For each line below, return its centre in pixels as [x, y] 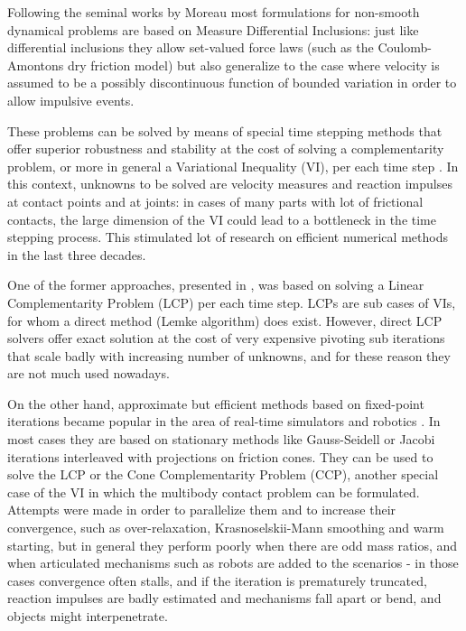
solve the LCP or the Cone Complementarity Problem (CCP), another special [223, 474]
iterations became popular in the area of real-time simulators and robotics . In [224, 421]
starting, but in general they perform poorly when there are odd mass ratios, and [233, 545]
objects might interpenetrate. [88, 616]
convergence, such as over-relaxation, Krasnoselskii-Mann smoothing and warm [226, 528]
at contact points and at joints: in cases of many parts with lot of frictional [215, 201]
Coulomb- [405, 47]
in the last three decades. [77, 254]
